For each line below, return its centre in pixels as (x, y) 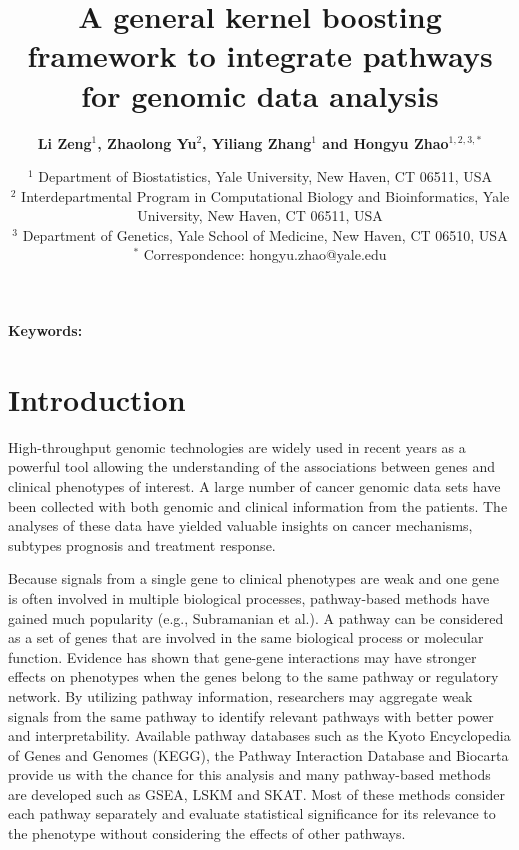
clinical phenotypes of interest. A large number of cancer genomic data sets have (254, 485)
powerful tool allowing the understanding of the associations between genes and (251, 466)
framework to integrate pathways (260, 55)
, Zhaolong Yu (147, 142)
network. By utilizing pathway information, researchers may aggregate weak (240, 695)
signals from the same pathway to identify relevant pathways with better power (251, 715)
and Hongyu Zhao (385, 142)
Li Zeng (64, 142)
